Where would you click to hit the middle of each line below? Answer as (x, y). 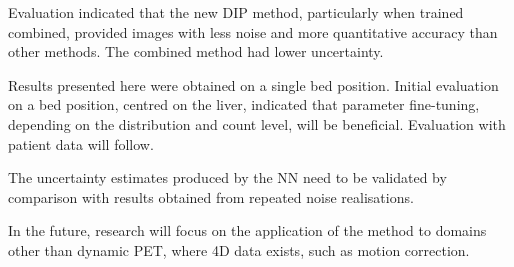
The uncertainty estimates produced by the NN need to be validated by (227, 177)
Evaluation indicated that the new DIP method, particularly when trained (236, 12)
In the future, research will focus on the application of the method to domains (247, 230)
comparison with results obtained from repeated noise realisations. (211, 196)
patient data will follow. (81, 143)
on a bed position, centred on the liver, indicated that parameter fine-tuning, (244, 104)
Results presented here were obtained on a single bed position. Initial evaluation (253, 84)
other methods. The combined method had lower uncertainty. (196, 51)
